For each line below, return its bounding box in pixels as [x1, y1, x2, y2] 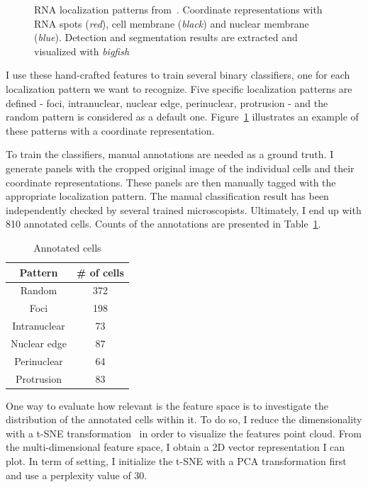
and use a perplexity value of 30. [6, 467, 147, 482]
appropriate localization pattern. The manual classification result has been [6, 189, 329, 203]
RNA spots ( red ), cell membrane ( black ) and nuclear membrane [34, 16, 309, 30]
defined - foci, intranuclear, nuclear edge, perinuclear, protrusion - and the [6, 95, 328, 110]
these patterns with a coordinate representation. [6, 123, 215, 138]
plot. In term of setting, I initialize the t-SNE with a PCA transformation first [6, 454, 347, 469]
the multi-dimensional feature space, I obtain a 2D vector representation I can [6, 440, 345, 454]
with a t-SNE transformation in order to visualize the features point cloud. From [6, 425, 362, 440]
